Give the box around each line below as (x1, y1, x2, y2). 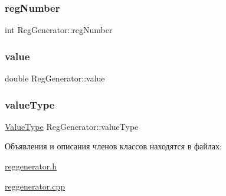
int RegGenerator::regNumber (5, 24, 113, 36)
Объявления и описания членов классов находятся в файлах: (5, 140, 222, 152)
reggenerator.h (5, 160, 57, 172)
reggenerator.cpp (5, 179, 65, 192)
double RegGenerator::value (5, 72, 105, 84)
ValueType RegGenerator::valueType (5, 120, 139, 132)
